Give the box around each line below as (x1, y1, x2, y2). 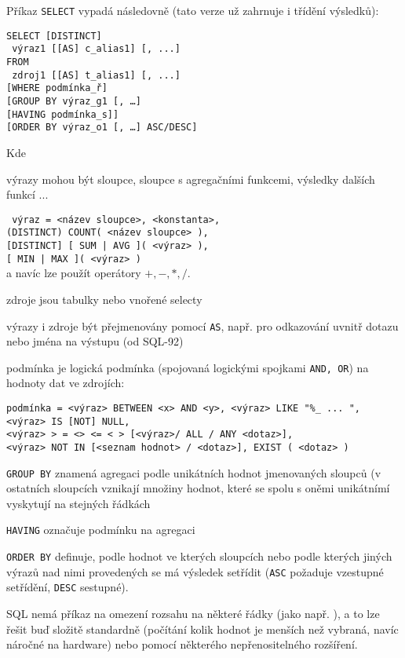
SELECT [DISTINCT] (6, 30, 102, 42)
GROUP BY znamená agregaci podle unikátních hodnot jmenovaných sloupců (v (6, 464, 381, 481)
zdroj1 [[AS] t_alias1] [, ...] (12, 69, 181, 81)
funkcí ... (6, 186, 49, 203)
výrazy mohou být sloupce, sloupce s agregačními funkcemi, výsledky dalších (6, 170, 375, 187)
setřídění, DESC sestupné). (6, 579, 129, 595)
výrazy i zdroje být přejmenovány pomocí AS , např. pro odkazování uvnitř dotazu (6, 317, 399, 334)
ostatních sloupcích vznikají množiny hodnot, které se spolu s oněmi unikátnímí (6, 480, 390, 496)
